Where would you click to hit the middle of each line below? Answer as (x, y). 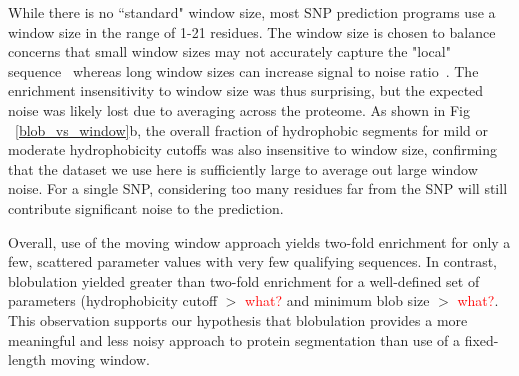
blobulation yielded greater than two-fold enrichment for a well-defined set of (244, 280)
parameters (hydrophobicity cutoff (113, 300)
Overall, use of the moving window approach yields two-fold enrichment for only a (259, 241)
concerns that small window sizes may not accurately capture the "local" (229, 51)
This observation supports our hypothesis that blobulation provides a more (238, 319)
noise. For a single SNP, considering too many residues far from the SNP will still (258, 188)
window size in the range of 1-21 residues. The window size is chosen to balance (252, 31)
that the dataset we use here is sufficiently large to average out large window (243, 168)
